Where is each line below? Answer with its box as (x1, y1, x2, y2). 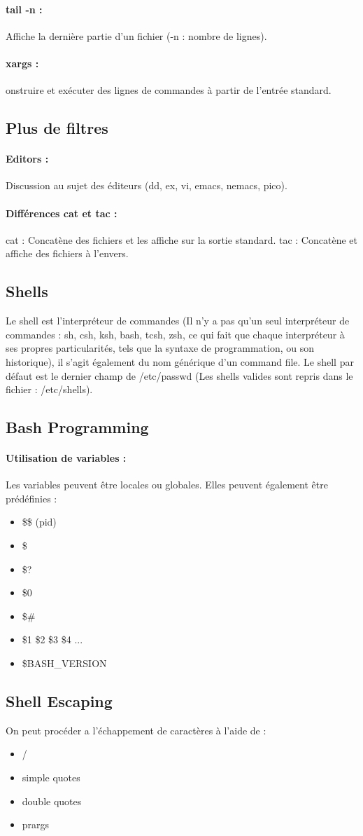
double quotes (22, 793, 82, 808)
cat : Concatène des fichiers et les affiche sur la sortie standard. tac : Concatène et (6, 232, 357, 247)
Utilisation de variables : (6, 451, 127, 465)
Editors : (6, 151, 49, 166)
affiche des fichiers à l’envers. (6, 246, 129, 261)
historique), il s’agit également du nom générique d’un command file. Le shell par (6, 354, 354, 369)
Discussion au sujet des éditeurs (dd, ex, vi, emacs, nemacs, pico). (6, 178, 287, 193)
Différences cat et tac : (6, 205, 118, 220)
